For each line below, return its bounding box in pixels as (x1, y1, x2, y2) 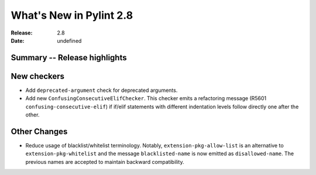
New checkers (11, 71, 64, 81)
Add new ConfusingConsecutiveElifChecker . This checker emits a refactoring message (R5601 (25, 95, 267, 102)
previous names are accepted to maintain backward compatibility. (25, 158, 184, 165)
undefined (57, 37, 82, 44)
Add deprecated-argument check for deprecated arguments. (25, 87, 178, 94)
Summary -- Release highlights (11, 53, 127, 63)
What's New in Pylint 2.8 (11, 9, 133, 22)
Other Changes (11, 126, 68, 136)
